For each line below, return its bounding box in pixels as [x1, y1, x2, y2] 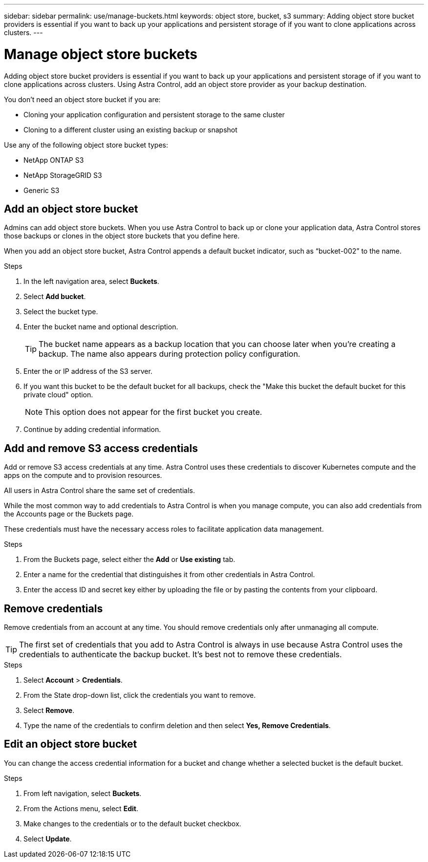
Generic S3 [23, 186, 60, 194]
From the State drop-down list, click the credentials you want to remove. [23, 691, 256, 700]
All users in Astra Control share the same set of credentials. [4, 486, 195, 495]
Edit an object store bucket [4, 738, 137, 751]
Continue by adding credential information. [23, 425, 161, 434]
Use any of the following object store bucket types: [4, 140, 169, 149]
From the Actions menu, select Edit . [23, 804, 138, 813]
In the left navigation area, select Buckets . [23, 277, 159, 286]
